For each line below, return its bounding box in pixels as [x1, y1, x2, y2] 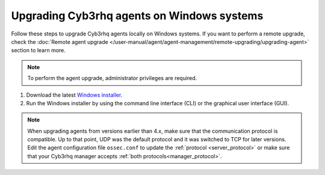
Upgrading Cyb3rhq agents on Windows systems [11, 9, 264, 22]
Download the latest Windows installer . [26, 91, 123, 99]
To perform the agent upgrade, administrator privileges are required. [27, 75, 197, 82]
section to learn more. [11, 47, 66, 54]
